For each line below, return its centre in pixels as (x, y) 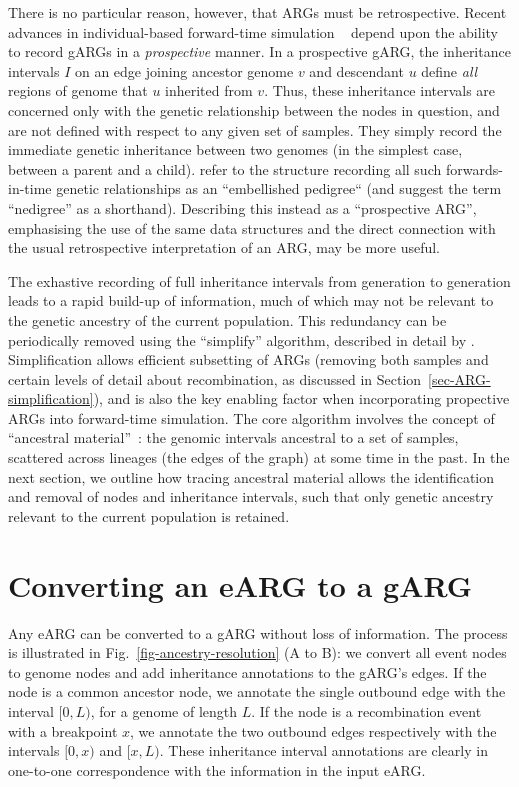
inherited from (209, 90)
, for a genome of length (164, 710)
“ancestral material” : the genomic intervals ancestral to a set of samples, (233, 437)
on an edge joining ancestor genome (184, 70)
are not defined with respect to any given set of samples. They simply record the (255, 129)
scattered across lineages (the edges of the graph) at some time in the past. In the (259, 457)
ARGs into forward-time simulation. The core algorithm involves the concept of (251, 417)
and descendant (356, 70)
